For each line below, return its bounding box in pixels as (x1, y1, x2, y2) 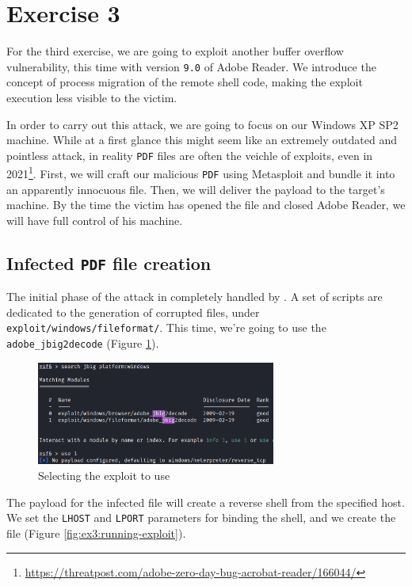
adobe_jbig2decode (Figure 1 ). (6, 335, 159, 352)
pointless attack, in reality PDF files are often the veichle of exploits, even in (6, 146, 373, 163)
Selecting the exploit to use (38, 467, 170, 484)
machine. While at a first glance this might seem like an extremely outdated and (6, 131, 397, 148)
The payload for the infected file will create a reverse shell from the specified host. (6, 493, 405, 510)
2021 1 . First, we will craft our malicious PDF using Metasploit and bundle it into (6, 163, 395, 182)
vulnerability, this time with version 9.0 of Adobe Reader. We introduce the (6, 58, 376, 74)
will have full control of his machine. (6, 211, 183, 228)
